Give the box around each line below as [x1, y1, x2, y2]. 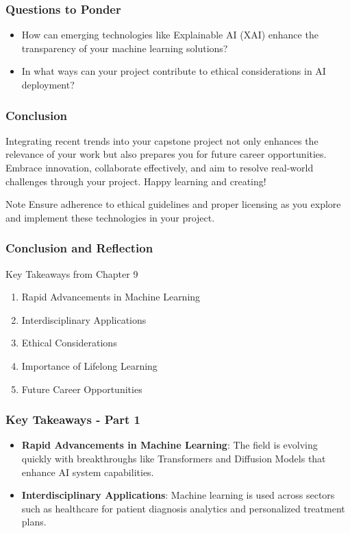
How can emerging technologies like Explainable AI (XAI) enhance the [21, 27, 318, 42]
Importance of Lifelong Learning [21, 358, 158, 372]
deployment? [21, 78, 75, 91]
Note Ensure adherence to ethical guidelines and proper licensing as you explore [5, 197, 341, 211]
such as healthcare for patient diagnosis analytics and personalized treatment [21, 501, 345, 515]
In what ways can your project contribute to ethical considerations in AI [21, 64, 326, 78]
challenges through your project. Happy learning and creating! [5, 174, 266, 188]
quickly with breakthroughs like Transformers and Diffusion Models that [21, 451, 326, 465]
